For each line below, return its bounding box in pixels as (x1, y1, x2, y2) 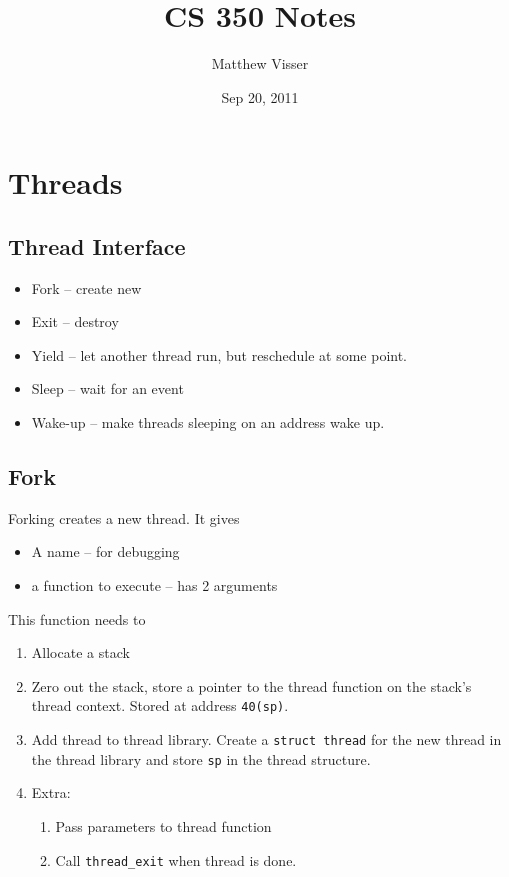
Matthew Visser (211, 53, 309, 74)
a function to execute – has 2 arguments (31, 575, 278, 596)
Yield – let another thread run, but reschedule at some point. (31, 344, 408, 365)
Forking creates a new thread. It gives (8, 507, 240, 528)
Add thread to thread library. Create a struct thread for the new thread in (31, 729, 502, 750)
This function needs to (8, 608, 146, 629)
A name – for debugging (31, 541, 180, 562)
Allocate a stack (31, 642, 130, 663)
